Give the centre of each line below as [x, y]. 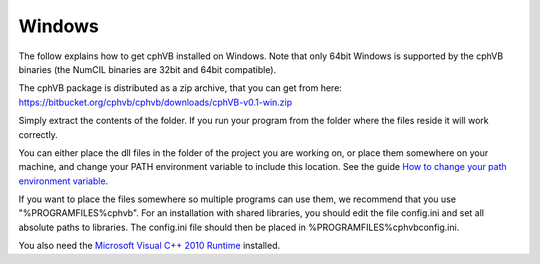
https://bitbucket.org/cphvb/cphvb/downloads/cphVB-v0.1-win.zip [155, 102]
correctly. [38, 134]
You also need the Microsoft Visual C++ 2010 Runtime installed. [149, 246]
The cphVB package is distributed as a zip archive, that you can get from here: [180, 88]
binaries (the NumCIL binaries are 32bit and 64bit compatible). [147, 69]
